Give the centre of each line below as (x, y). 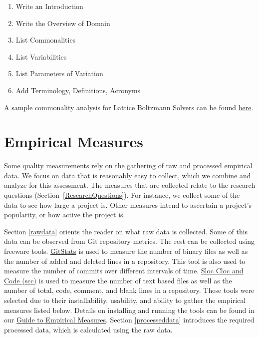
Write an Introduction (49, 6)
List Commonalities (46, 40)
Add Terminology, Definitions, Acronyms (78, 90)
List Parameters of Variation (59, 73)
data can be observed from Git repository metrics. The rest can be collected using (129, 241)
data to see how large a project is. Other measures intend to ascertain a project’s (128, 205)
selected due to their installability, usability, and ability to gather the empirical (125, 300)
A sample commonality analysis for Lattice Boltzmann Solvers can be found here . (129, 107)
